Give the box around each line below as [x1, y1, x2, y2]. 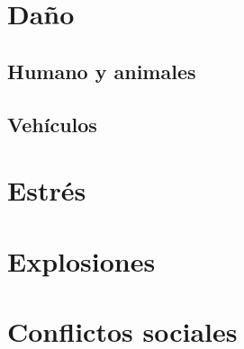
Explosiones [7, 242, 156, 279]
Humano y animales [7, 57, 196, 85]
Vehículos [7, 110, 97, 138]
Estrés [7, 172, 86, 209]
